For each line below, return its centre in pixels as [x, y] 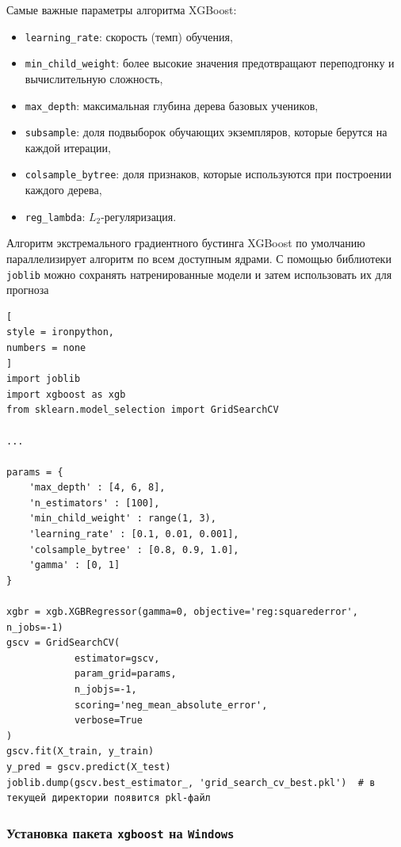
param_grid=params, [125, 674]
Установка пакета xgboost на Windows [120, 832]
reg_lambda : [55, 216]
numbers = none [46, 347]
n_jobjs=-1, [105, 689]
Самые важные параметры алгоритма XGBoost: [122, 10]
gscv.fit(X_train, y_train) [80, 752]
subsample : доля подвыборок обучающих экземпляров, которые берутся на [206, 132]
